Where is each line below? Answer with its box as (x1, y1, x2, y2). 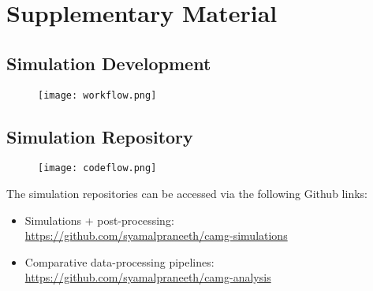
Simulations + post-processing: (24, 211, 174, 228)
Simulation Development (6, 50, 211, 75)
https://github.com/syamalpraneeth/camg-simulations (24, 227, 288, 244)
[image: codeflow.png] (38, 162, 157, 174)
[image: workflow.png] (38, 89, 157, 101)
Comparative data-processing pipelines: (24, 253, 214, 270)
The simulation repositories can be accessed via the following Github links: (6, 185, 367, 202)
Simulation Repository (6, 124, 193, 148)
